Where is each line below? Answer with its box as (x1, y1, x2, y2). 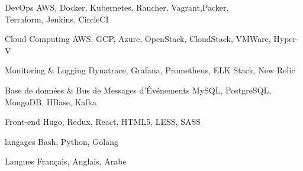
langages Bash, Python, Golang (5, 135, 119, 147)
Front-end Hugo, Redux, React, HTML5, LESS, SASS (5, 115, 201, 128)
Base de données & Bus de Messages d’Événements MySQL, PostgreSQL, (5, 83, 272, 96)
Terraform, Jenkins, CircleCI (5, 12, 109, 25)
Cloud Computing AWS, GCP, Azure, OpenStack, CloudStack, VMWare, (5, 33, 271, 45)
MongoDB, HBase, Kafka (5, 95, 97, 108)
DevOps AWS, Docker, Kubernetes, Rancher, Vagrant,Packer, (5, 1, 229, 13)
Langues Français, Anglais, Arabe (5, 155, 127, 167)
